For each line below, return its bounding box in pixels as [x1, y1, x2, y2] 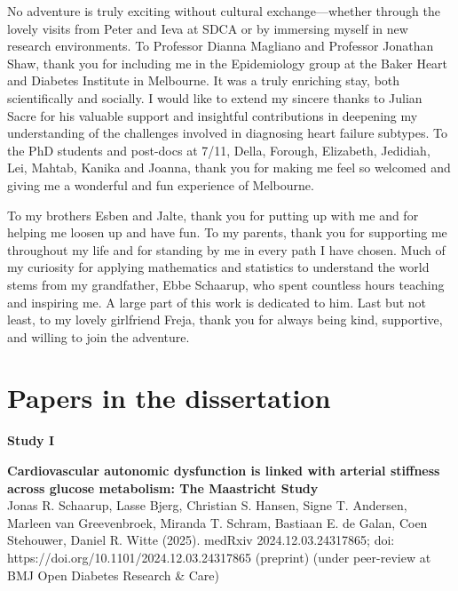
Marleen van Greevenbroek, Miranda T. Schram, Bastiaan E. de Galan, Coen [7, 513, 428, 531]
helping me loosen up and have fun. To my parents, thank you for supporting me [7, 223, 447, 242]
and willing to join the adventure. [7, 327, 190, 346]
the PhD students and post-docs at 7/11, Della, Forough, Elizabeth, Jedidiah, [7, 140, 430, 159]
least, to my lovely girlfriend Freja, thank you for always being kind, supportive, [7, 310, 443, 329]
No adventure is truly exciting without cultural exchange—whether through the [7, 2, 440, 20]
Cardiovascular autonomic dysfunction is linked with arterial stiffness [7, 461, 440, 479]
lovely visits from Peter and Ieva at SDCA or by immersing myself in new [7, 19, 408, 37]
